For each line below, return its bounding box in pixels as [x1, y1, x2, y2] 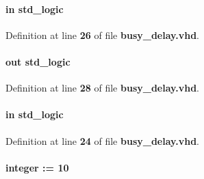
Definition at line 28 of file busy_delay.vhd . [5, 81, 199, 95]
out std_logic [5, 54, 71, 68]
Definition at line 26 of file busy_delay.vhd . [5, 27, 199, 42]
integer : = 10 [5, 160, 69, 174]
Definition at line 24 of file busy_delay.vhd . [5, 133, 199, 148]
